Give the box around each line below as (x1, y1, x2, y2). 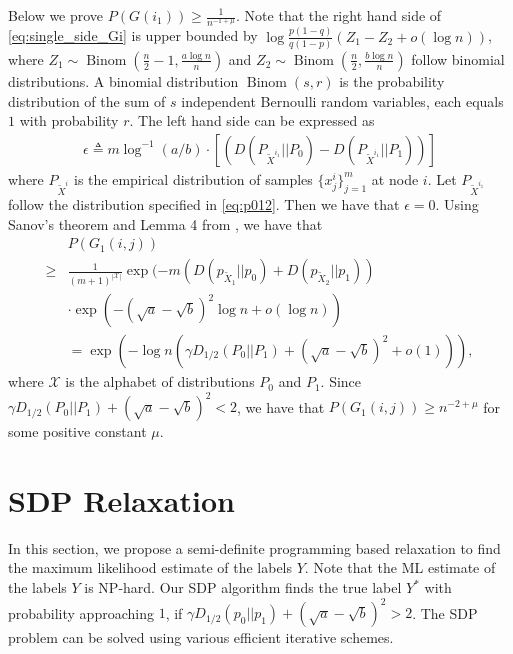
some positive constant (8, 421, 147, 442)
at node (371, 168, 419, 189)
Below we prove (8, 5, 104, 25)
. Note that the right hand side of (236, 5, 442, 25)
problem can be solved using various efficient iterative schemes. (8, 627, 394, 648)
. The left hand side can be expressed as (129, 110, 375, 131)
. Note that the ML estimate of (304, 557, 496, 578)
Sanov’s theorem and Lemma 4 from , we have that (8, 213, 323, 234)
